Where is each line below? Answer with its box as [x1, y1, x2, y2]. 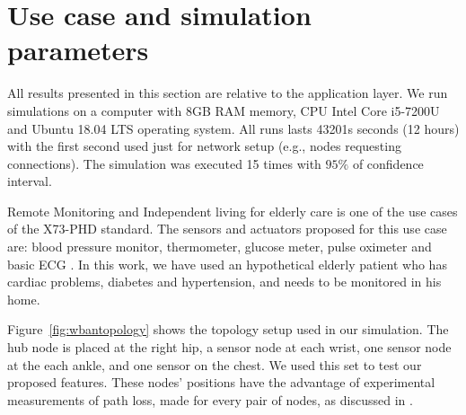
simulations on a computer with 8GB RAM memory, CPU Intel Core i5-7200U [7, 101, 440, 119]
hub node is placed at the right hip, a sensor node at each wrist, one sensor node [7, 338, 452, 357]
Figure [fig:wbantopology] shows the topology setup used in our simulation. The [7, 320, 449, 339]
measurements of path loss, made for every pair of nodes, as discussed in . [7, 390, 413, 409]
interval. [7, 172, 52, 190]
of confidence [352, 154, 424, 172]
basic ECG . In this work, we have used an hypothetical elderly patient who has [7, 254, 447, 273]
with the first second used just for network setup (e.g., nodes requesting [7, 137, 401, 155]
